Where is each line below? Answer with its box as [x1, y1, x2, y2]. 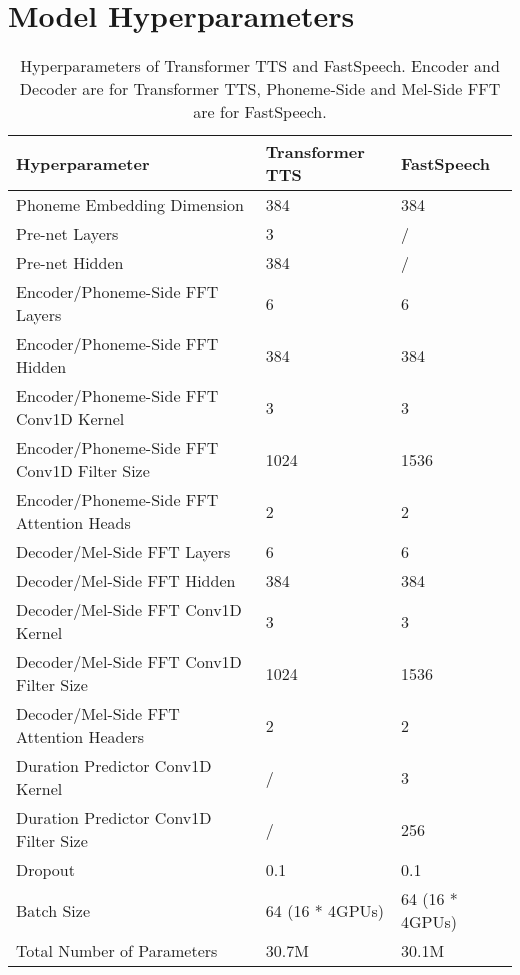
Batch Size [16, 898, 90, 922]
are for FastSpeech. [193, 100, 327, 124]
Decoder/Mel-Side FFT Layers [16, 540, 231, 564]
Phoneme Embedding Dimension [16, 193, 244, 217]
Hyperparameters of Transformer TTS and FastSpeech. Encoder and [20, 54, 500, 78]
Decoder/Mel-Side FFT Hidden [16, 569, 236, 593]
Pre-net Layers [16, 222, 119, 246]
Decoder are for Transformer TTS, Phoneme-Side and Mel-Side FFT [19, 77, 501, 101]
